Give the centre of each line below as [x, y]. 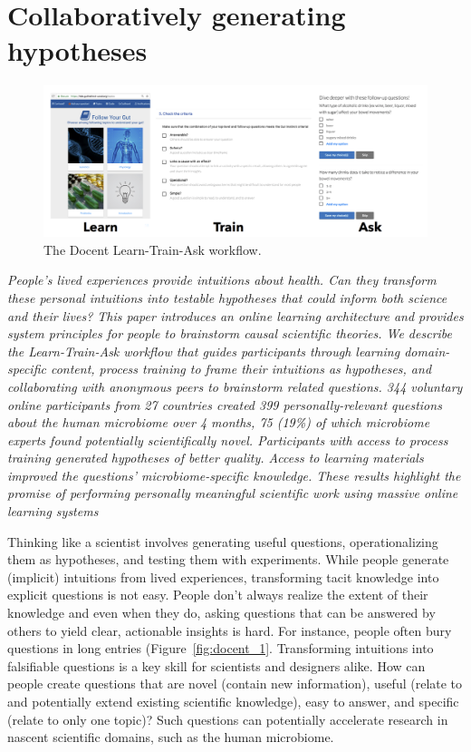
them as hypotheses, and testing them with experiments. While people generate [228, 559]
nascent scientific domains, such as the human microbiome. [171, 737]
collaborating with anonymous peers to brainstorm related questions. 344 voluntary [235, 386]
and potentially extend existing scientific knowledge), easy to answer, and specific [233, 702]
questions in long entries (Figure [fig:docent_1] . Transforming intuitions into [221, 648]
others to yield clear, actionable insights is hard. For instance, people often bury [230, 630]
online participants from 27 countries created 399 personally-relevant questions [225, 404]
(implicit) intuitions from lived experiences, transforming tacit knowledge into [223, 576]
